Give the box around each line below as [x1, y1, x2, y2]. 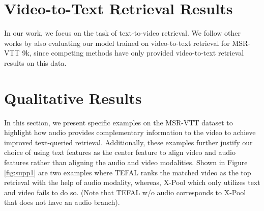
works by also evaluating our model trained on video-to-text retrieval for [4, 37, 230, 48]
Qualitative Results [4, 87, 142, 108]
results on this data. [4, 57, 67, 68]
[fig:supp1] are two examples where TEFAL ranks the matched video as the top [4, 167, 251, 177]
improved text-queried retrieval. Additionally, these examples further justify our [4, 137, 253, 147]
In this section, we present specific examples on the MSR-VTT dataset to [4, 117, 233, 127]
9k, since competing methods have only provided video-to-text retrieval [22, 47, 244, 58]
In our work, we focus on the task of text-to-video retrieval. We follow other [4, 28, 241, 38]
